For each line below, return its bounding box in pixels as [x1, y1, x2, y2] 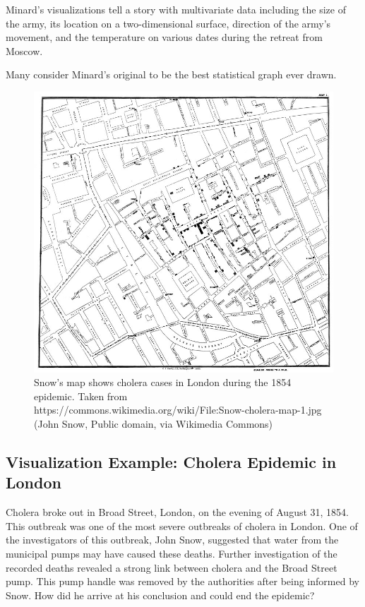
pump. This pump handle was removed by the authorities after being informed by [6, 574, 359, 589]
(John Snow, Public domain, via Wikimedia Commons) [34, 416, 273, 431]
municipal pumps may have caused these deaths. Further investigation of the [6, 546, 337, 560]
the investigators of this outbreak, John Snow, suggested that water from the [6, 532, 339, 547]
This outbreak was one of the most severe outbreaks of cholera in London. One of [6, 518, 358, 533]
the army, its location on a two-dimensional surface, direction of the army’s [6, 16, 331, 30]
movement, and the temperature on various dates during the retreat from [6, 30, 323, 44]
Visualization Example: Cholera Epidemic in [6, 450, 337, 472]
